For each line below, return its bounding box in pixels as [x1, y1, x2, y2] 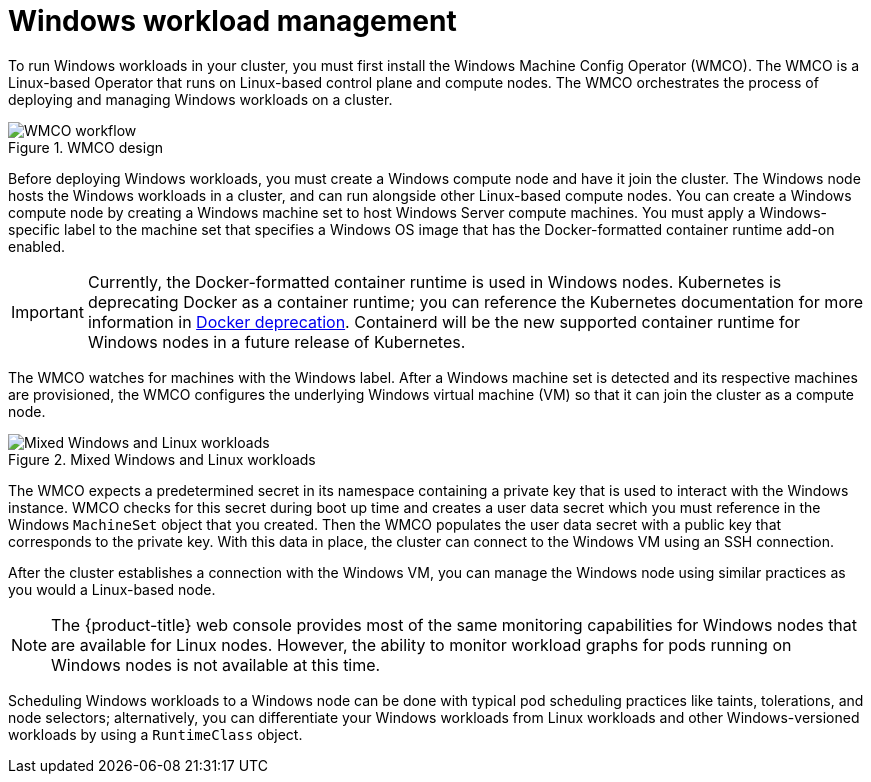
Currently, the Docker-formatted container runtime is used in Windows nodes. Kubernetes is [87, 271, 782, 292]
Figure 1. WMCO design [8, 138, 164, 156]
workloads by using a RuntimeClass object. [8, 725, 303, 743]
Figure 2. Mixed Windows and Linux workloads [8, 450, 316, 468]
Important [11, 301, 84, 322]
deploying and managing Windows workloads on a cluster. [8, 90, 393, 108]
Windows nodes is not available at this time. [51, 654, 381, 675]
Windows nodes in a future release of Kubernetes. [87, 331, 466, 352]
